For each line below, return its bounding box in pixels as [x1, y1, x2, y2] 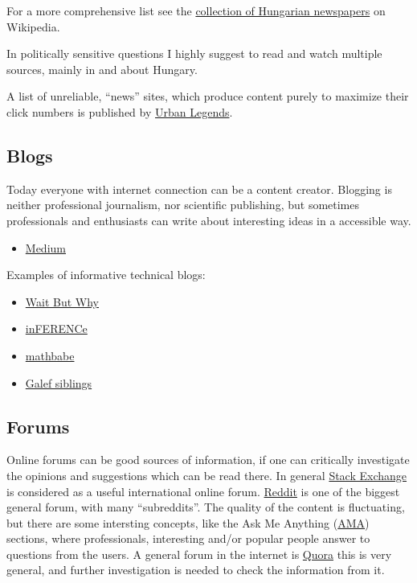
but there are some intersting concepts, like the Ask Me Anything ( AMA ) [6, 514, 370, 531]
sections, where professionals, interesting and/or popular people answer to [6, 530, 370, 547]
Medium [25, 239, 66, 256]
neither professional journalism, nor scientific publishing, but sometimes [6, 196, 360, 213]
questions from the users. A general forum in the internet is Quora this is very [6, 545, 392, 562]
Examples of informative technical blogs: [6, 266, 206, 283]
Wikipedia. [6, 18, 60, 35]
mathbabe [25, 347, 75, 363]
